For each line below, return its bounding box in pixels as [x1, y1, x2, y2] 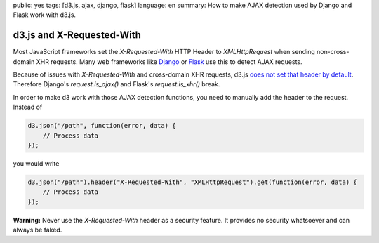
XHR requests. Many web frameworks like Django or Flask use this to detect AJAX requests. [36, 57, 302, 66]
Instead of [13, 103, 43, 112]
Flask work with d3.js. [13, 11, 77, 19]
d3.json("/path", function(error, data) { [27, 121, 176, 130]
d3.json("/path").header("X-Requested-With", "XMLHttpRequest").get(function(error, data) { [27, 178, 357, 186]
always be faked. [13, 225, 62, 235]
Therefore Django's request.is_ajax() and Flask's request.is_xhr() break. [13, 80, 220, 88]
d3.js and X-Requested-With [13, 29, 142, 41]
